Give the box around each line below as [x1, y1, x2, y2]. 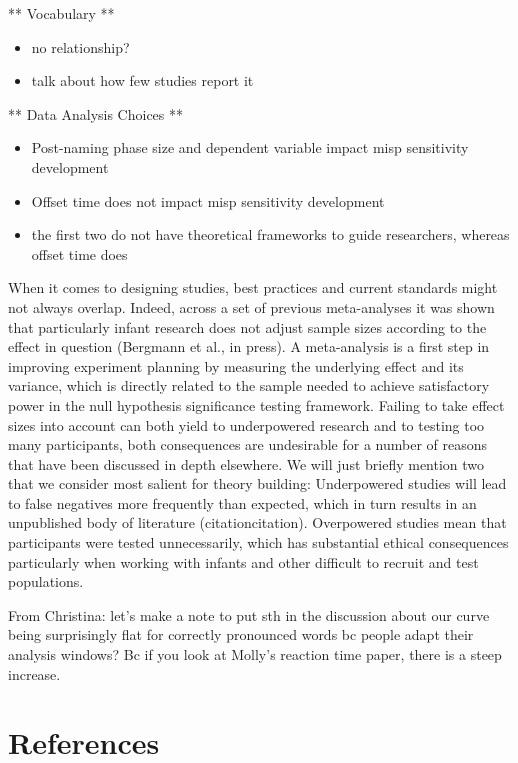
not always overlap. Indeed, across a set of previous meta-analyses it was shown [8, 296, 495, 317]
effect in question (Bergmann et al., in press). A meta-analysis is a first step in [8, 336, 490, 357]
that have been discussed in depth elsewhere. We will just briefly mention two [8, 453, 485, 474]
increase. [8, 663, 61, 684]
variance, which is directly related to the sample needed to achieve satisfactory [8, 375, 490, 396]
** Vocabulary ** [8, 3, 115, 23]
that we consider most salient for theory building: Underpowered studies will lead [8, 473, 507, 494]
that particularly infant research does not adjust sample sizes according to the [8, 316, 487, 337]
